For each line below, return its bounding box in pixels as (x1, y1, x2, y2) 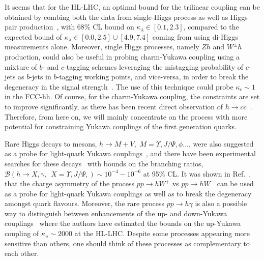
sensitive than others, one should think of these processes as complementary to (5, 238, 250, 248)
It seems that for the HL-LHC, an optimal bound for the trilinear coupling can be (5, 2, 260, 12)
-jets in (30, 71, 51, 82)
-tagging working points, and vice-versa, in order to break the (56, 71, 249, 82)
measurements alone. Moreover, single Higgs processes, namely (5, 41, 199, 52)
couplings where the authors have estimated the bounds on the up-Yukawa (5, 218, 241, 228)
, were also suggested (188, 138, 254, 149)
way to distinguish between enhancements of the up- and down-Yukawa (5, 208, 227, 218)
